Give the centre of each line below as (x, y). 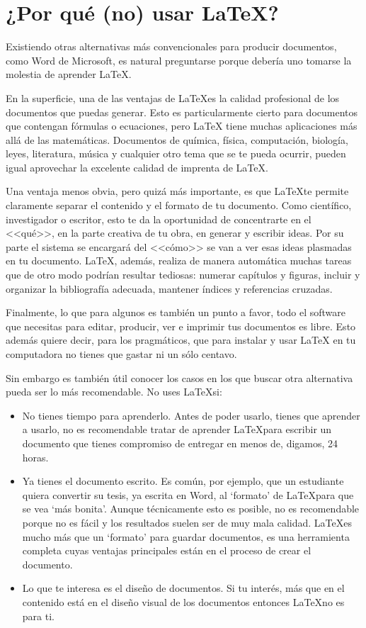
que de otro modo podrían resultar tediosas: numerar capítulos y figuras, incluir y (183, 275)
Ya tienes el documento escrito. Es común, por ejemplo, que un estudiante (183, 481)
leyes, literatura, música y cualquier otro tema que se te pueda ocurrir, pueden (176, 153)
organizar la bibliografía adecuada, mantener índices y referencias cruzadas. (169, 288)
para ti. (38, 616)
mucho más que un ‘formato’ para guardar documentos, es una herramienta (186, 536)
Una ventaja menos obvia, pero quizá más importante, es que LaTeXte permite (177, 191)
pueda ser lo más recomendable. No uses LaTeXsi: (114, 392)
